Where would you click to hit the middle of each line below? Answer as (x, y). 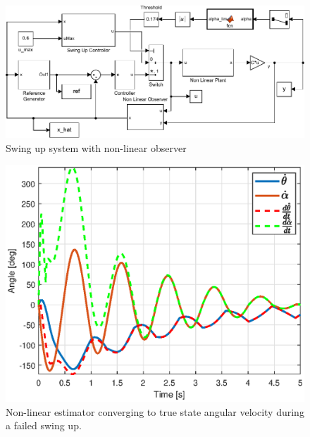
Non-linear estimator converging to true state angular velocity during (155, 411)
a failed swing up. (44, 425)
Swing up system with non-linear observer (96, 147)
